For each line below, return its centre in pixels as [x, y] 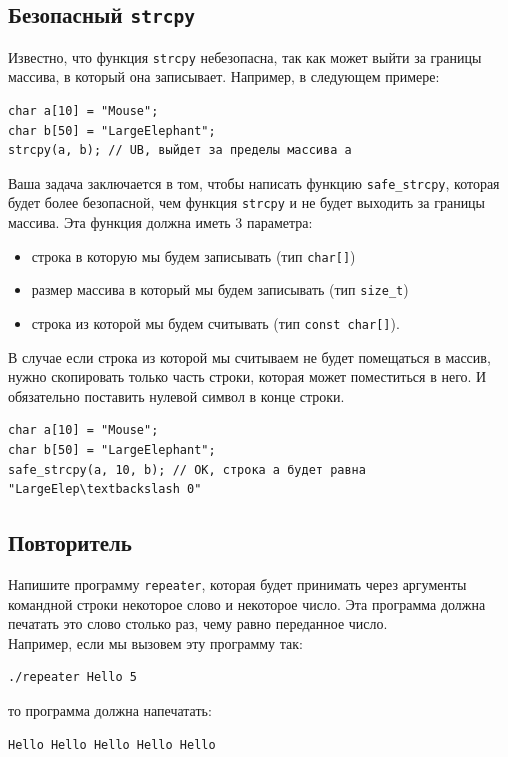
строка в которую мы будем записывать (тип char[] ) [193, 255]
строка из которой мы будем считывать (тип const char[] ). [215, 323]
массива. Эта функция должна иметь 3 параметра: [160, 222]
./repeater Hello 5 [72, 677]
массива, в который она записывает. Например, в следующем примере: [224, 76]
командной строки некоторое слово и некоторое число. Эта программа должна [247, 603]
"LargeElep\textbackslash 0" [105, 489]
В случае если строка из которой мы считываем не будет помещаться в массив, [249, 356]
